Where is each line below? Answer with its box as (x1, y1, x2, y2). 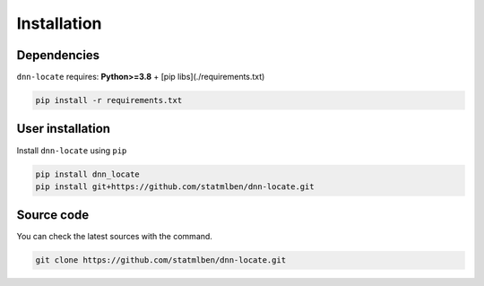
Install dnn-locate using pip (16, 144, 127, 156)
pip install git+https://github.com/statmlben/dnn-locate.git (35, 181, 315, 192)
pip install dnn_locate (35, 169, 141, 179)
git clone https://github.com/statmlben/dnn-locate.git (35, 256, 287, 265)
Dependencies (16, 48, 100, 63)
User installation (16, 121, 111, 136)
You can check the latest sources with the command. (16, 231, 212, 242)
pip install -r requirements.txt (35, 95, 183, 106)
